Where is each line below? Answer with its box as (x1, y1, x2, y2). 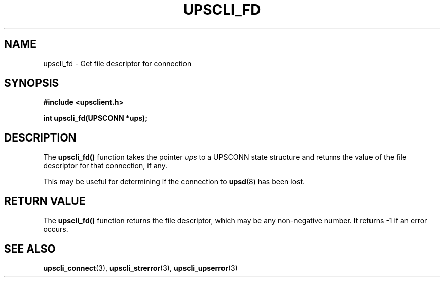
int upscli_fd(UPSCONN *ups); (43, 114, 148, 123)
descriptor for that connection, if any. (43, 161, 167, 170)
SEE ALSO (4, 242, 56, 255)
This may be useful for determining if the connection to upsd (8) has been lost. (43, 177, 305, 186)
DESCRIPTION (4, 131, 77, 144)
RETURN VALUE (4, 194, 86, 207)
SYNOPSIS (4, 77, 59, 90)
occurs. (43, 225, 68, 234)
